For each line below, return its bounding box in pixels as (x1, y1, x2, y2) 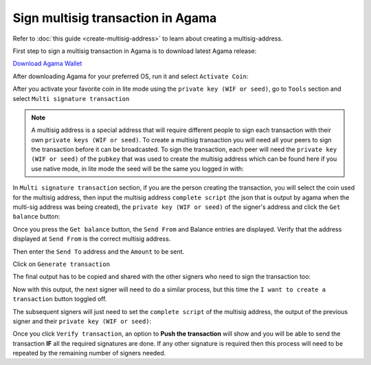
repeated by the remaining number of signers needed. (12, 349, 166, 357)
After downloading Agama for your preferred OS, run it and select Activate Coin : (12, 72, 249, 80)
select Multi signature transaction (12, 94, 130, 102)
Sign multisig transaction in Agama (12, 10, 217, 25)
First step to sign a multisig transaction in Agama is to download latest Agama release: (12, 47, 257, 55)
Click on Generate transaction (12, 260, 110, 268)
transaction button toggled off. (12, 295, 107, 303)
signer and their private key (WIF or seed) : (12, 317, 152, 325)
